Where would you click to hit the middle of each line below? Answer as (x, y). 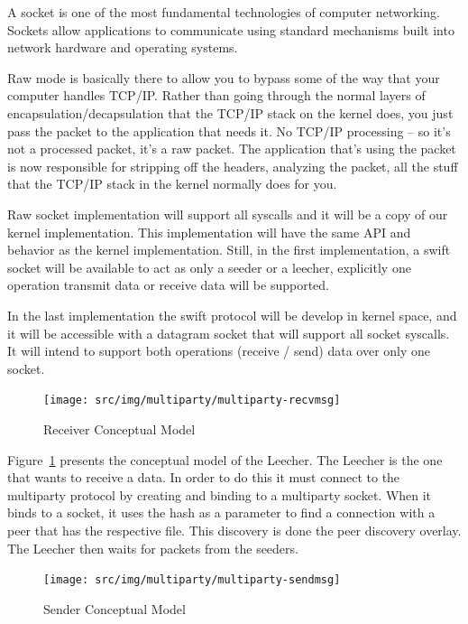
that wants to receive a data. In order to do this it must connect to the (204, 477)
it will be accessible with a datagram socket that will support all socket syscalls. (229, 333)
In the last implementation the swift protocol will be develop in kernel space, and (232, 315)
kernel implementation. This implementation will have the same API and (209, 232)
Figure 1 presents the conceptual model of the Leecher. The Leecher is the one (225, 459)
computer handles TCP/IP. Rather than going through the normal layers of (216, 95)
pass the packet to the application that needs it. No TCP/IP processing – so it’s (229, 130)
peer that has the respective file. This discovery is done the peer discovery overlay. (234, 530)
